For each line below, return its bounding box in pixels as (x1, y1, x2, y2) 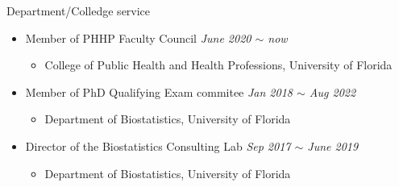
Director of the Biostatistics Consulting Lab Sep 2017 (25, 137, 291, 154)
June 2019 (307, 137, 359, 154)
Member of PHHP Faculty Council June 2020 (25, 29, 251, 46)
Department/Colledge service (6, 2, 151, 19)
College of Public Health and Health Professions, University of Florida (44, 56, 393, 73)
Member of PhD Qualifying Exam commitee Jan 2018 (25, 83, 293, 100)
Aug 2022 (309, 83, 356, 100)
